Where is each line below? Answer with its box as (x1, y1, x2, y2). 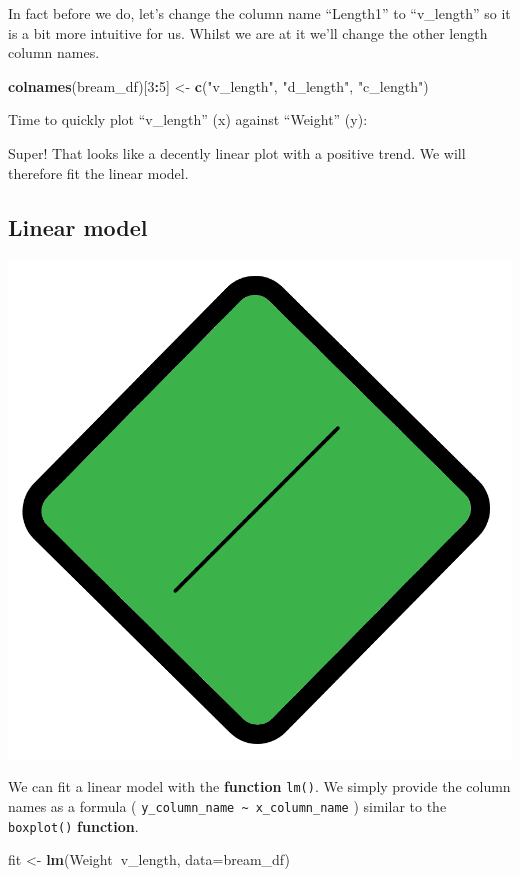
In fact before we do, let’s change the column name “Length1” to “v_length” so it (8, 3, 511, 23)
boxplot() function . (8, 815, 139, 836)
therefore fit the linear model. (8, 162, 189, 183)
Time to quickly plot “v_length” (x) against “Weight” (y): (8, 109, 368, 130)
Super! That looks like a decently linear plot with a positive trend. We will (8, 142, 466, 163)
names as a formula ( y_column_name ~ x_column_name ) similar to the (8, 795, 447, 816)
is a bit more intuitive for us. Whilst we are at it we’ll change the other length (8, 22, 488, 43)
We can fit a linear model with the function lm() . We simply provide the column (8, 776, 511, 797)
